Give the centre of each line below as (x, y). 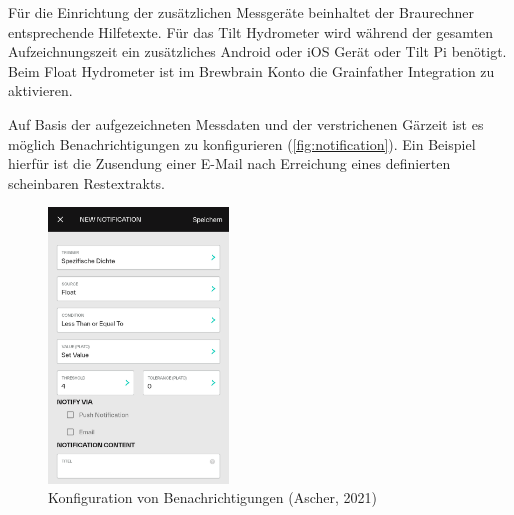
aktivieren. (40, 90)
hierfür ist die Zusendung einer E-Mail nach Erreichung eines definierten (229, 163)
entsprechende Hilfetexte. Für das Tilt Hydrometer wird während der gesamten (250, 31)
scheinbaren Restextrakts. (86, 182)
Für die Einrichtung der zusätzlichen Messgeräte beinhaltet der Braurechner (241, 12)
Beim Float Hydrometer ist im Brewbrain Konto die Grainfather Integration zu (251, 70)
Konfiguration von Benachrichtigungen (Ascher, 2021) (213, 497)
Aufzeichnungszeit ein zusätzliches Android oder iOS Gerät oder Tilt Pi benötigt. (257, 51)
